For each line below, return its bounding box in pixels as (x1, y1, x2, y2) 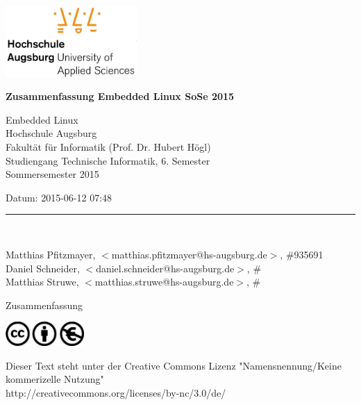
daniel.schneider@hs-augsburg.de (96, 261, 235, 275)
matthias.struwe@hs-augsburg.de (94, 274, 234, 289)
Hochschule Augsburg (6, 126, 97, 140)
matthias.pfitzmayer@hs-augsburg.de (111, 247, 267, 261)
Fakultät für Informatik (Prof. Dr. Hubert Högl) (6, 139, 211, 154)
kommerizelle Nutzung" (6, 372, 104, 386)
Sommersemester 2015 (6, 167, 99, 181)
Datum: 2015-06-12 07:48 (6, 190, 112, 204)
